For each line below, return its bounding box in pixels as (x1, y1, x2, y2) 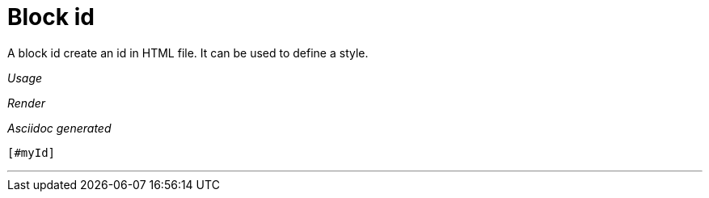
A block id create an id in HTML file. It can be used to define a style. (7, 45, 369, 60)
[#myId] (7, 145, 56, 159)
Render (7, 95, 46, 110)
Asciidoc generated (7, 120, 112, 135)
